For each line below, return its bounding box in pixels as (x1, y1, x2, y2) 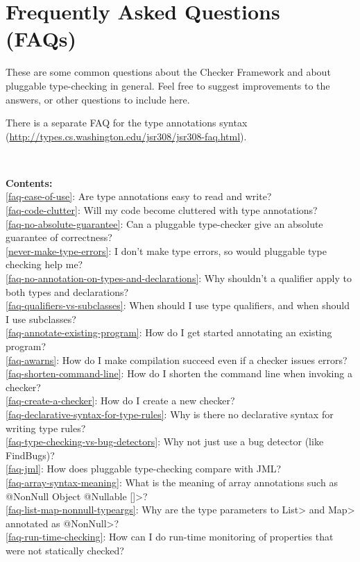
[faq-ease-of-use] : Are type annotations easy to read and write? (6, 189, 272, 204)
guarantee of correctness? (6, 230, 112, 245)
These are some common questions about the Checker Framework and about (6, 65, 331, 79)
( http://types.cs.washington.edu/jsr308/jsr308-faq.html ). (6, 129, 247, 143)
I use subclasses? (6, 311, 76, 326)
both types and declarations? (6, 284, 129, 299)
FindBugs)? (6, 447, 55, 462)
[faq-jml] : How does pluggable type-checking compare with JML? (6, 461, 282, 476)
